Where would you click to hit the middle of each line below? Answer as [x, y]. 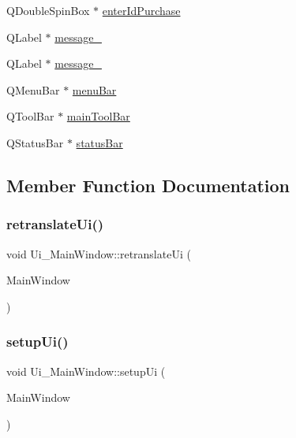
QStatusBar [35, 142]
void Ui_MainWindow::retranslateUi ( [99, 253]
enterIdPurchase [141, 10]
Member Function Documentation [148, 185]
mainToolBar [98, 116]
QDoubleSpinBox [48, 10]
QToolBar [30, 116]
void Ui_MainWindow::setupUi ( [86, 371]
